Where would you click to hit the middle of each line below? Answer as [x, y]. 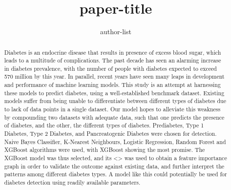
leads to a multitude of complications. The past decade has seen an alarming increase [113, 60]
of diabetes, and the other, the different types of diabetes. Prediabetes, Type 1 [104, 125]
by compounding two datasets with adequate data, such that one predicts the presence [114, 117]
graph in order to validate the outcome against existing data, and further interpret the [114, 166]
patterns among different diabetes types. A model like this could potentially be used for [115, 174]
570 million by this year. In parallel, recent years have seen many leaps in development [114, 76]
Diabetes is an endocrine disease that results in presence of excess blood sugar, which [113, 52]
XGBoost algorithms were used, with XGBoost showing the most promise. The [105, 150]
